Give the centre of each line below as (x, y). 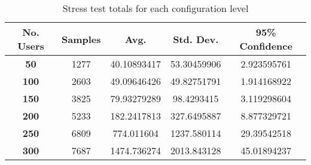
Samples (81, 39)
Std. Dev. (196, 39)
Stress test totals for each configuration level (155, 8)
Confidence (266, 46)
